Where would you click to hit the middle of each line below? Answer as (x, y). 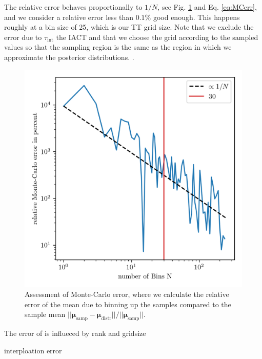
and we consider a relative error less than (69, 17)
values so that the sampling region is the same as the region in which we (118, 47)
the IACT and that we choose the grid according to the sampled (157, 37)
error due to (23, 37)
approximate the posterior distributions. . (69, 57)
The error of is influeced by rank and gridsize (75, 333)
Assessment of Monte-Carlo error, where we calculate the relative (127, 294)
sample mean (45, 314)
